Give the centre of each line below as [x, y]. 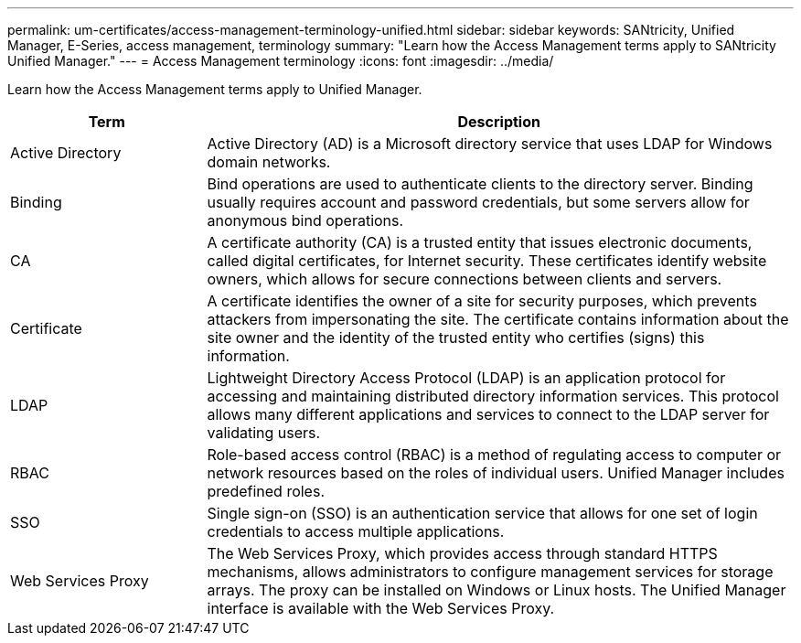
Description [499, 122]
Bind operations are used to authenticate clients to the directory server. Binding [480, 184]
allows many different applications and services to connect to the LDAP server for [488, 414]
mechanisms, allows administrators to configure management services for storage [490, 572]
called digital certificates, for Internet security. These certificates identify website [487, 261]
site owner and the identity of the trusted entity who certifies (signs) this [456, 338]
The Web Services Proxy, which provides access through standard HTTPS [462, 553]
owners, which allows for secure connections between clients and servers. [465, 279]
